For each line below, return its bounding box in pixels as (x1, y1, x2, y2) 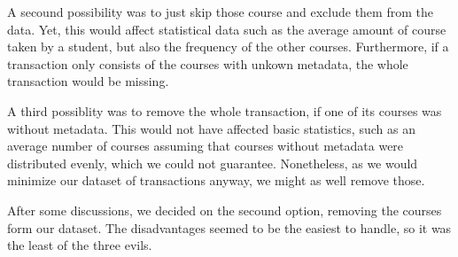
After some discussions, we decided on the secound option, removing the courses (7, 200, 442, 219)
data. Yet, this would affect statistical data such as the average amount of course (7, 19, 446, 38)
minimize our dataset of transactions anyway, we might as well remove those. (7, 171, 425, 190)
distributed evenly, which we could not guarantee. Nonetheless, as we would (7, 153, 418, 172)
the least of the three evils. (7, 236, 152, 254)
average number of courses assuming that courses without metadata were (7, 136, 404, 155)
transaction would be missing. (7, 72, 169, 90)
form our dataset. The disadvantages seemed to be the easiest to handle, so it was (7, 218, 452, 237)
